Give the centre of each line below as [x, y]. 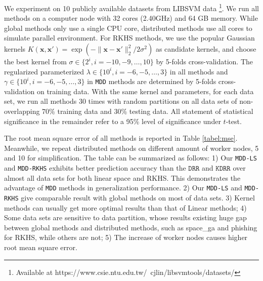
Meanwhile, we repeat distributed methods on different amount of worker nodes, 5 [131, 148]
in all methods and [199, 71]
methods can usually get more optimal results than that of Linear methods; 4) [125, 207]
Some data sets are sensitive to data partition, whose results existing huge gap [125, 217]
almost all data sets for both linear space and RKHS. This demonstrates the [122, 177]
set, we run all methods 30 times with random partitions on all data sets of [121, 101]
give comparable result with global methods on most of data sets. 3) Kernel [138, 197]
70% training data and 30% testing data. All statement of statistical [148, 111]
